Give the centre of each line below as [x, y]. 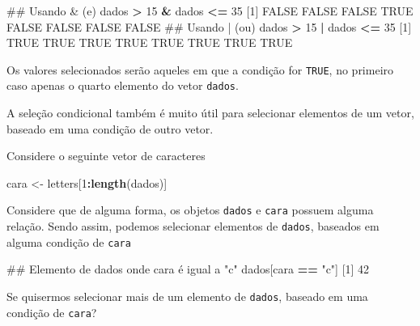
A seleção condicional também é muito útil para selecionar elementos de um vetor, [210, 113]
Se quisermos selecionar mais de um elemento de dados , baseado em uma [187, 296]
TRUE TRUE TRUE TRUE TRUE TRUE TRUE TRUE [150, 42]
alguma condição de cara [69, 241]
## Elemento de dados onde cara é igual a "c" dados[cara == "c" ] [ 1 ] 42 [188, 269]
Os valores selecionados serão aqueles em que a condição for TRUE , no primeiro [200, 69]
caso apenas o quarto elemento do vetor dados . [123, 85]
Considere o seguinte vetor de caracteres [106, 156]
